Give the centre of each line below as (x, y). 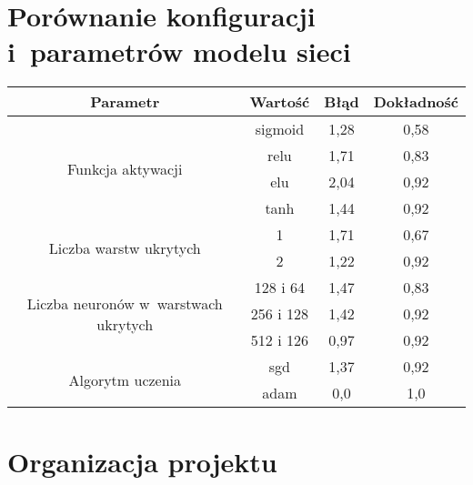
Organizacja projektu (142, 461)
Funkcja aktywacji (125, 168)
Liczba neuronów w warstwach (125, 303)
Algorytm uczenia (125, 379)
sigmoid (280, 129)
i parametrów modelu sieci (179, 51)
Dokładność (416, 102)
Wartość (280, 102)
